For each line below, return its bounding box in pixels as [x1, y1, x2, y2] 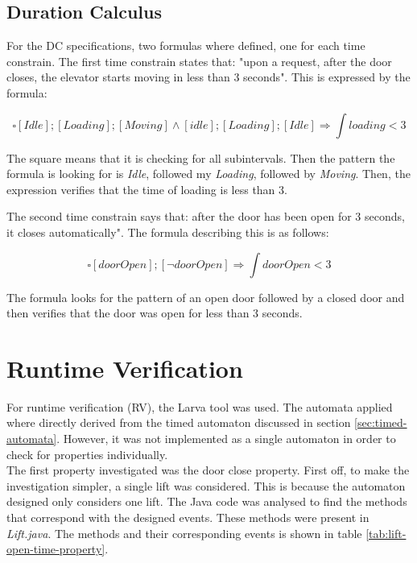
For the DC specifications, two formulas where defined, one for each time [6, 37, 365, 54]
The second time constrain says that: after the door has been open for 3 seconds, [6, 208, 405, 225]
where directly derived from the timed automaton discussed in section [6, 414, 351, 431]
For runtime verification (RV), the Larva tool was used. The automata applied [6, 398, 393, 415]
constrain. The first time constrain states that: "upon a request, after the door [6, 52, 392, 69]
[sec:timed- [354, 414, 407, 431]
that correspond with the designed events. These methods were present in [6, 509, 370, 526]
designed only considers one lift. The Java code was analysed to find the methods [6, 493, 407, 510]
